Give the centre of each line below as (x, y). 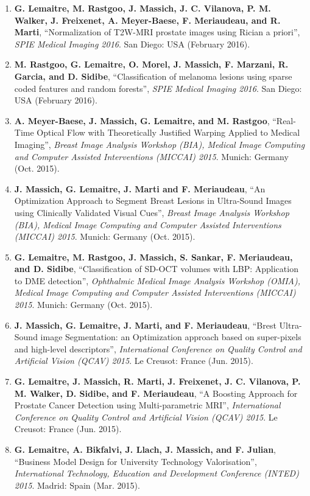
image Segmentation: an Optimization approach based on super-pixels (171, 337)
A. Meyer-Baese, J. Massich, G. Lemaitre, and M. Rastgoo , (142, 120)
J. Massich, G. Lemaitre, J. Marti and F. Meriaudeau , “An (140, 188)
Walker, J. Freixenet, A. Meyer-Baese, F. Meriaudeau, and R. (147, 20)
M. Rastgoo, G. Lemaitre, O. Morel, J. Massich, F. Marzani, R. (151, 64)
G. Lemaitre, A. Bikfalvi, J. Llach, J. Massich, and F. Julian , (145, 449)
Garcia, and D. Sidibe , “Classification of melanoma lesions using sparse (153, 76)
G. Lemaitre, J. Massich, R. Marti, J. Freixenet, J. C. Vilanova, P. (157, 381)
